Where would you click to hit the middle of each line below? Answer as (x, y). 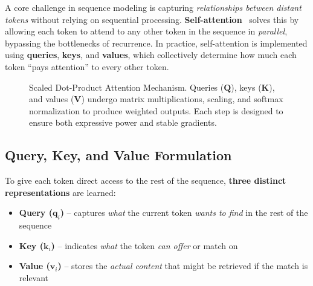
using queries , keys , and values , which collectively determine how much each (151, 55)
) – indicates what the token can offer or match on (144, 245)
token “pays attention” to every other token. (87, 66)
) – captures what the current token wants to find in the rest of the (184, 213)
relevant (34, 277)
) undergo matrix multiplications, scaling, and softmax (182, 99)
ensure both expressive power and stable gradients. (123, 122)
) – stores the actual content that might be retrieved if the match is (183, 266)
